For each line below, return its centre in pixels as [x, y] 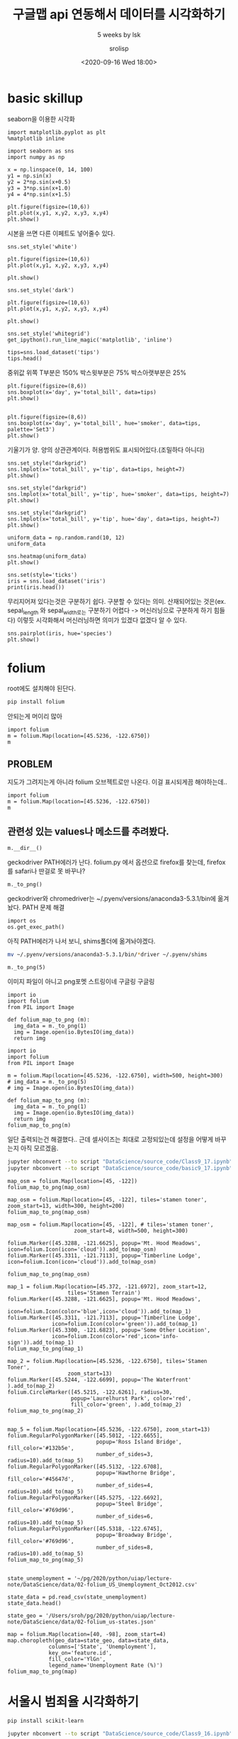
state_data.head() [34, 1603]
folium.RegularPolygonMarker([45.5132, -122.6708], [85, 1467]
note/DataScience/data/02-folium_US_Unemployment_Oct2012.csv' [103, 1584]
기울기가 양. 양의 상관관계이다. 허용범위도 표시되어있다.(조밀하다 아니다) [106, 449]
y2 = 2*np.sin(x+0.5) [39, 182]
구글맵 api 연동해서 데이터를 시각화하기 [119, 15]
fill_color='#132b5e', [41, 1448]
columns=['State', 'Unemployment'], [103, 1647]
